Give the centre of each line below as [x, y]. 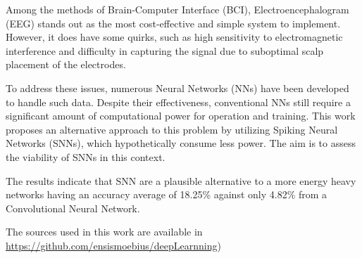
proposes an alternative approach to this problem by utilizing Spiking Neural [172, 129]
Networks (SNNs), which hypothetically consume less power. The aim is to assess [181, 143]
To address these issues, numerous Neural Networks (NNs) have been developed [177, 88]
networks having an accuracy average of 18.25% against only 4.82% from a [167, 194]
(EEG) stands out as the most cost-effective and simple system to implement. [173, 23]
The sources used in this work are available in [104, 232]
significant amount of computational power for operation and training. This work [181, 116]
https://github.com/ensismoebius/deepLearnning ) [113, 245]
